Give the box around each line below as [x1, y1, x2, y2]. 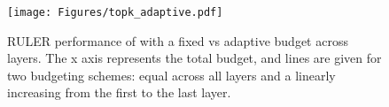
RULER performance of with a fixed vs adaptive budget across [7, 31, 348, 50]
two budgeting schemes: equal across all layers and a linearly [7, 65, 336, 84]
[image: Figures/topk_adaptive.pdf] [7, 6, 223, 19]
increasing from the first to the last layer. [7, 83, 231, 102]
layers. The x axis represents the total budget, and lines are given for [7, 49, 382, 67]
